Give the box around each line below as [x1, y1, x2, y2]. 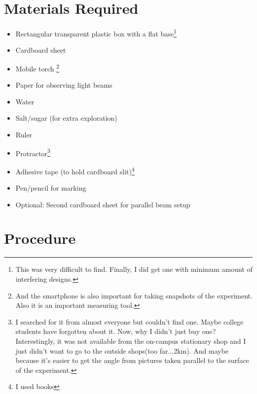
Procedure [4, 228, 76, 248]
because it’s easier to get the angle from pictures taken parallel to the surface [15, 355, 249, 365]
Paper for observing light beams [15, 80, 112, 90]
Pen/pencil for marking [15, 183, 86, 193]
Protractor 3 [15, 146, 50, 158]
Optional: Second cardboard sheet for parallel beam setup [15, 199, 190, 209]
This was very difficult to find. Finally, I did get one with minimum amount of [15, 264, 253, 274]
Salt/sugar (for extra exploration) [15, 113, 117, 123]
